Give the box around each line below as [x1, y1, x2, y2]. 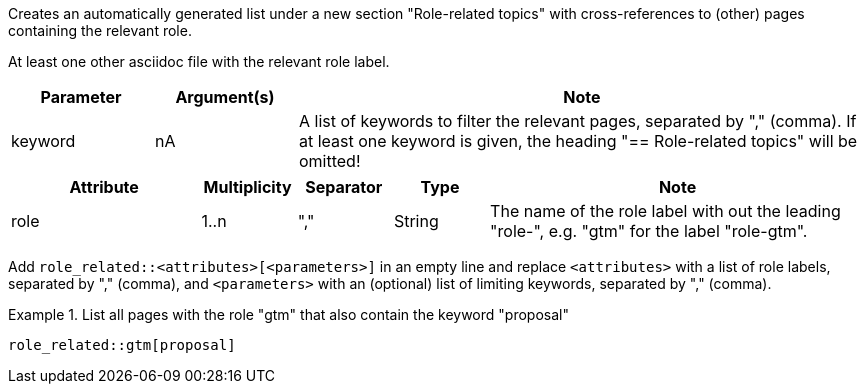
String [393, 211, 439, 231]
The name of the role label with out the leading [490, 201, 841, 221]
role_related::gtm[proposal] [8, 337, 236, 353]
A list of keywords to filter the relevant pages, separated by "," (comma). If [298, 111, 857, 131]
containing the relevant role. [8, 22, 192, 39]
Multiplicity [203, 177, 292, 197]
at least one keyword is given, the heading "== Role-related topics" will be [298, 131, 858, 151]
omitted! [298, 151, 361, 171]
